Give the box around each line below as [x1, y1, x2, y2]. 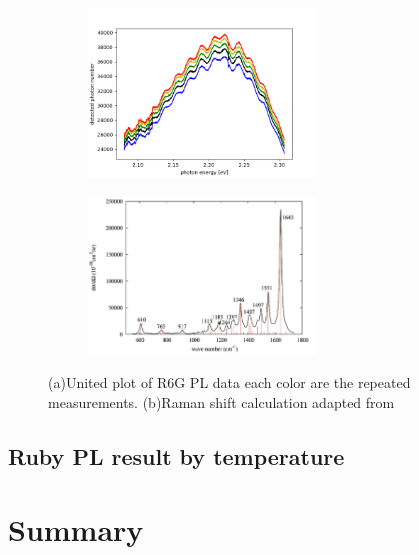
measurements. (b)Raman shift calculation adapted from [48, 391, 395, 412]
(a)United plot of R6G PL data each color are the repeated [48, 372, 411, 393]
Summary [8, 509, 144, 550]
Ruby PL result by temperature [8, 440, 345, 471]
